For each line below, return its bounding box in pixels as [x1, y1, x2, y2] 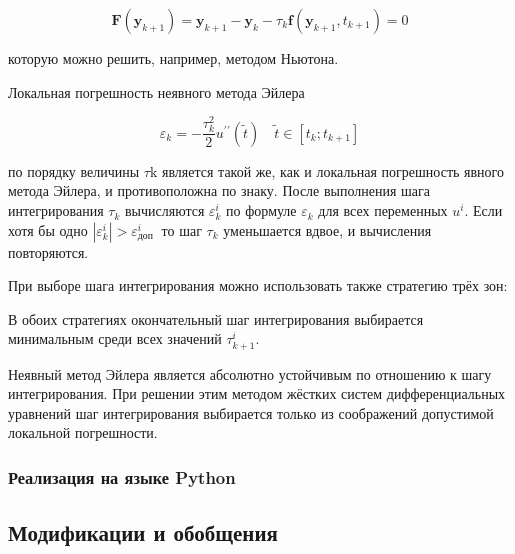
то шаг [161, 219, 202, 240]
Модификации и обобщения [8, 517, 278, 548]
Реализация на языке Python [8, 464, 236, 489]
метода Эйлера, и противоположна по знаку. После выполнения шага [8, 180, 431, 201]
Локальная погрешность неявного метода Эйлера [8, 81, 305, 102]
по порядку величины [8, 160, 140, 181]
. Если [464, 200, 503, 221]
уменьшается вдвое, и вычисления [223, 219, 432, 240]
